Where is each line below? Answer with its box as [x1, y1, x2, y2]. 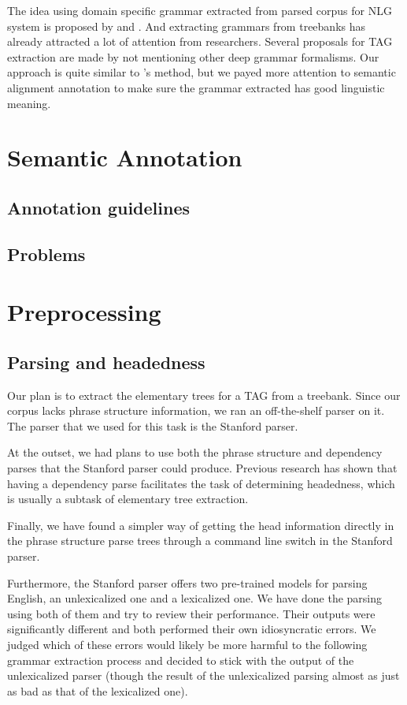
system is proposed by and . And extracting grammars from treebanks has [7, 17, 365, 34]
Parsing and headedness [7, 349, 205, 374]
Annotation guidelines [7, 195, 191, 219]
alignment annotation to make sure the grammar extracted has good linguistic [7, 79, 385, 95]
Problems [7, 241, 86, 266]
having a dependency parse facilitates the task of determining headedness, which [7, 475, 395, 491]
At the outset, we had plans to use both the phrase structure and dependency [7, 444, 383, 461]
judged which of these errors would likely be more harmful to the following [7, 636, 368, 652]
